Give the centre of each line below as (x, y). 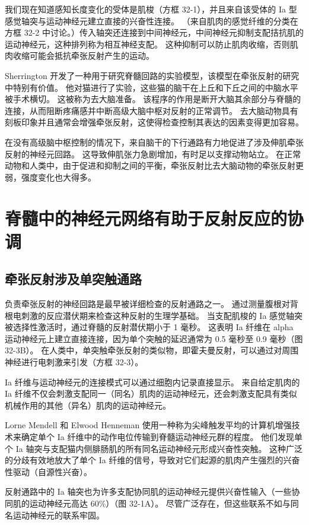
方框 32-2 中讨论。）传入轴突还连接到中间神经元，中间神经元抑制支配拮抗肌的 (154, 32)
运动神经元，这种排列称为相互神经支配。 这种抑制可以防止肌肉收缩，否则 (147, 44)
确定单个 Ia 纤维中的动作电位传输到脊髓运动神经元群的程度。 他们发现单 (162, 437)
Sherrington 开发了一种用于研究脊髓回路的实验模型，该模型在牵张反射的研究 (152, 75)
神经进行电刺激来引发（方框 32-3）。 (74, 362)
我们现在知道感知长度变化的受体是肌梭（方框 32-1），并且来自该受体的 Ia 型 (151, 9)
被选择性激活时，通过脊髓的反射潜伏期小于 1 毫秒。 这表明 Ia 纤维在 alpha (149, 327)
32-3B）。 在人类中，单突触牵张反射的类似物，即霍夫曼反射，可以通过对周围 (152, 350)
